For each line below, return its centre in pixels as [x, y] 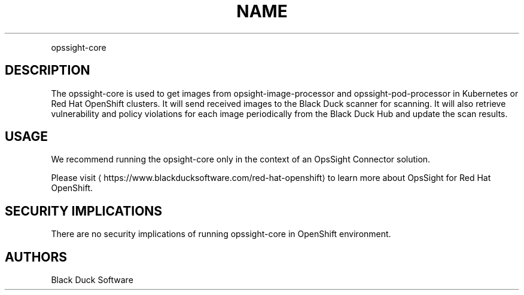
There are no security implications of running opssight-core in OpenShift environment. [221, 234]
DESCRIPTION [48, 70]
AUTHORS [36, 257]
